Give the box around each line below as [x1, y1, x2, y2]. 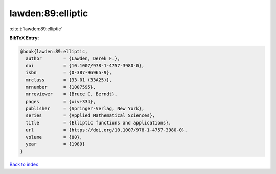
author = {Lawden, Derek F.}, [26, 56, 120, 61]
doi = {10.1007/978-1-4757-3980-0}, [26, 63, 145, 68]
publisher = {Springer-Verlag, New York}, [26, 106, 145, 112]
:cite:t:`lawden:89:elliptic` [9, 26, 63, 32]
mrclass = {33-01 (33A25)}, [26, 77, 112, 83]
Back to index [9, 161, 38, 168]
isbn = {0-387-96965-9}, [26, 70, 112, 76]
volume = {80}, [26, 134, 83, 140]
